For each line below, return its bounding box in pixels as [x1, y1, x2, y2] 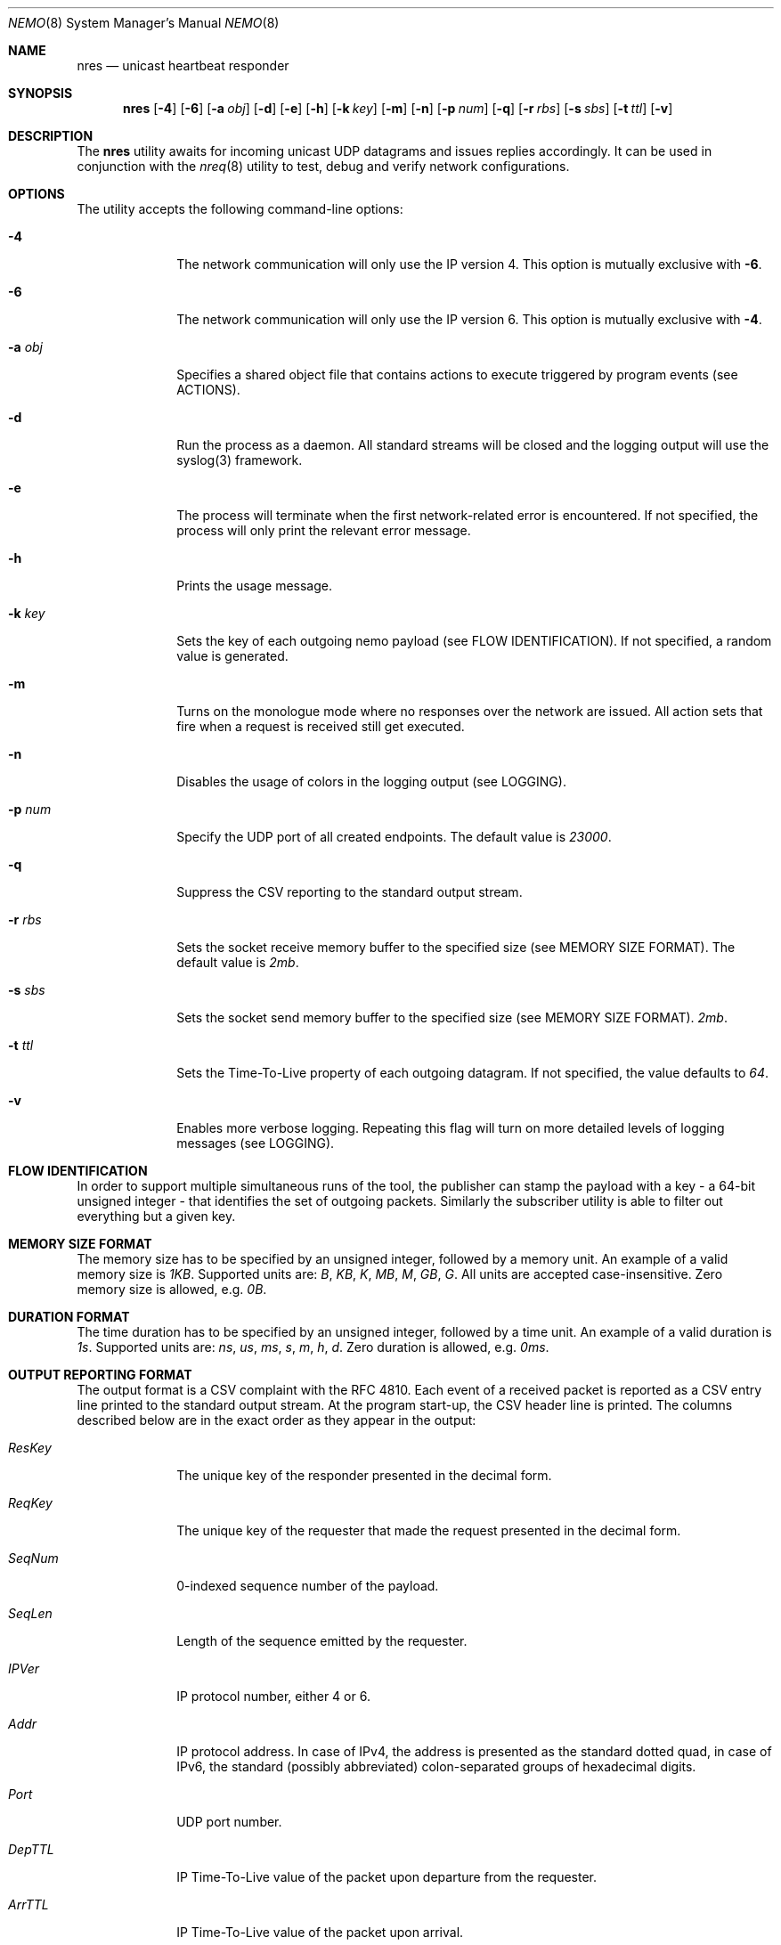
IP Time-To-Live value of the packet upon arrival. [176, 1925, 464, 1940]
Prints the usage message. [176, 578, 332, 593]
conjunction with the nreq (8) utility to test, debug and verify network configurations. [77, 159, 570, 174]
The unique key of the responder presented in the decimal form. [176, 1468, 552, 1483]
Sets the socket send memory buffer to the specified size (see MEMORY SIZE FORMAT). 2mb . [176, 1010, 728, 1025]
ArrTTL [8, 1897, 49, 1912]
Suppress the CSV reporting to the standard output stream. [176, 884, 523, 899]
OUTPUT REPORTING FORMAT [8, 1367, 192, 1382]
